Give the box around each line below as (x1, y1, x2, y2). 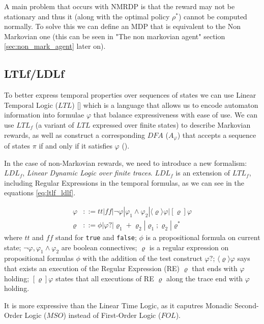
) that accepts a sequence (177, 129, 256, 140)
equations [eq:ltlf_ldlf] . (4, 187, 76, 198)
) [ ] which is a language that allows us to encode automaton (72, 99, 258, 110)
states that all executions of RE (55, 273, 154, 283)
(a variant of (35, 119, 74, 130)
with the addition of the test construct (82, 253, 202, 263)
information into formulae (4, 109, 84, 120)
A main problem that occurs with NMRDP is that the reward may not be (4, 1, 235, 11)
